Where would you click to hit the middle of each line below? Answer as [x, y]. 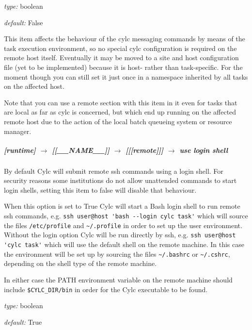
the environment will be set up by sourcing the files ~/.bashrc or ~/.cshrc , [117, 254]
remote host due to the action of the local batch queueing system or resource [118, 121]
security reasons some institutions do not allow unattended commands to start [120, 180]
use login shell [204, 150]
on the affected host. [34, 86]
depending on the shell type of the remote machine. [80, 263]
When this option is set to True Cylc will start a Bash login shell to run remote [122, 206]
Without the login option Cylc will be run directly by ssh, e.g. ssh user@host [120, 235]
